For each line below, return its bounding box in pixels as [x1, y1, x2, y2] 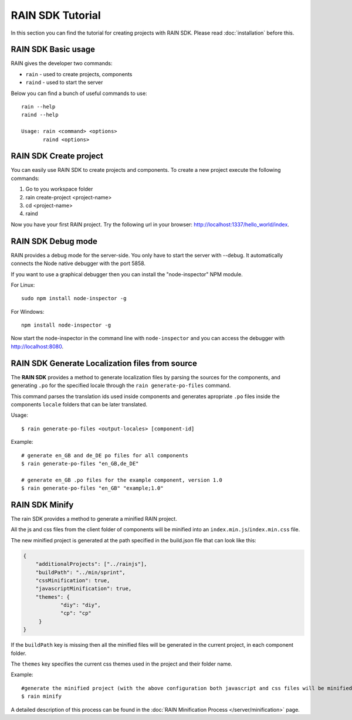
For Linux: [11, 281, 35, 288]
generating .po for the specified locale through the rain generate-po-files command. [11, 382, 231, 389]
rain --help [21, 103, 56, 110]
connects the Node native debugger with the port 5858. [11, 260, 146, 267]
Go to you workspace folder [25, 185, 93, 193]
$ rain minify [21, 693, 62, 700]
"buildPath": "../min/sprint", [35, 569, 126, 576]
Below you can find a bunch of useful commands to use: [11, 90, 147, 97]
